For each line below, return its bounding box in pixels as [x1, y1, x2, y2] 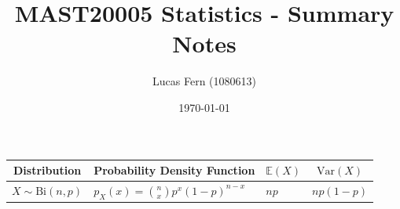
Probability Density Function [94, 162, 255, 178]
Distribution [13, 162, 82, 178]
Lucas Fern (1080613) [152, 73, 256, 89]
